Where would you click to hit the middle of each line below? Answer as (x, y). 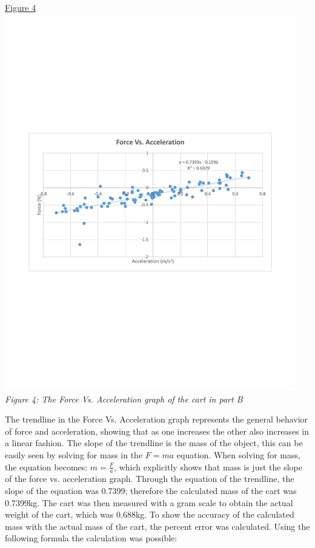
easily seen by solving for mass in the (74, 454)
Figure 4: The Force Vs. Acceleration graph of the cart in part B (124, 399)
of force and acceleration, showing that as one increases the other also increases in (157, 431)
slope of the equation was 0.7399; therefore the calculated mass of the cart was (151, 490)
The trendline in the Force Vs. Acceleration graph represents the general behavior (157, 419)
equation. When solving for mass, (238, 454)
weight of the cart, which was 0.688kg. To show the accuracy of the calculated (150, 514)
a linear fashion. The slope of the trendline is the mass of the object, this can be (154, 443)
